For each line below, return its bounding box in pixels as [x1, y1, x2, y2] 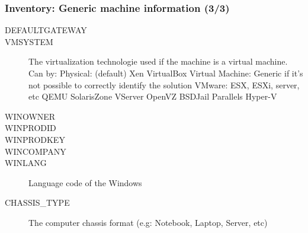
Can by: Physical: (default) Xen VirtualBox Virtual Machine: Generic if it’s [28, 67, 303, 79]
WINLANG [5, 157, 47, 169]
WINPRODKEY [5, 133, 65, 145]
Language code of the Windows [28, 176, 142, 189]
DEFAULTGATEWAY [5, 24, 87, 36]
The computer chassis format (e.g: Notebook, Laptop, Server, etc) [28, 216, 268, 228]
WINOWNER [5, 110, 56, 122]
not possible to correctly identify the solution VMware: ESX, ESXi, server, [28, 78, 300, 91]
